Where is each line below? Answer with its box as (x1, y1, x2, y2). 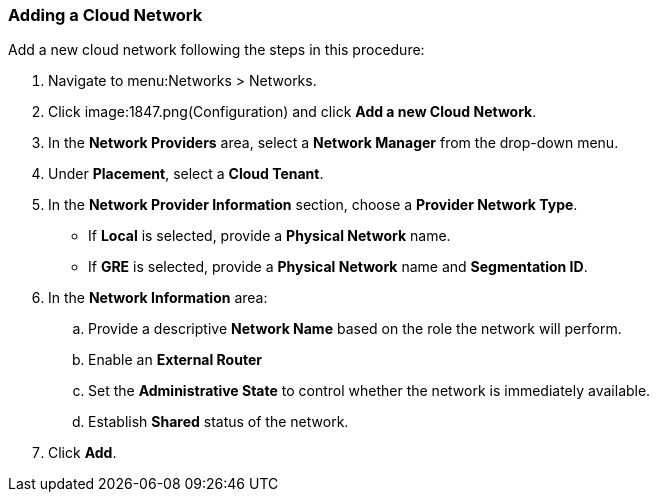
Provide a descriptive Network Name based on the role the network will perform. (88, 320, 622, 338)
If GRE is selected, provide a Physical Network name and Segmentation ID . (88, 258, 588, 276)
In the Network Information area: (48, 289, 268, 307)
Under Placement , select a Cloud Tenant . (48, 165, 324, 183)
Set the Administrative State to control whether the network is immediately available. (88, 382, 651, 400)
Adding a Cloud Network (8, 5, 203, 25)
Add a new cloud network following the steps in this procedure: (8, 41, 425, 59)
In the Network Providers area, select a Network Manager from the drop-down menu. (48, 134, 619, 152)
